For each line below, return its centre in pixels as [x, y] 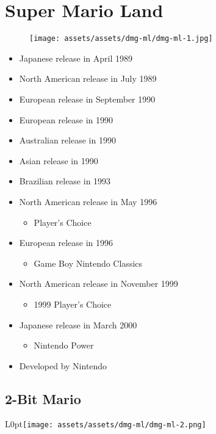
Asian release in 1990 [59, 160]
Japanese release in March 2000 [78, 324]
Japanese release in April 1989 [76, 58]
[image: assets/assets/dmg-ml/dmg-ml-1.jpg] [121, 39]
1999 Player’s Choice [73, 304]
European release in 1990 [66, 119]
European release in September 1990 [87, 99]
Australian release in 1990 [67, 140]
